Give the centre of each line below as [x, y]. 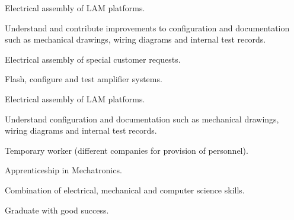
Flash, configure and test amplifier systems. [84, 79]
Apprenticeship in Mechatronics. [63, 170]
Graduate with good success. [57, 210]
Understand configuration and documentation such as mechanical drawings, [142, 119]
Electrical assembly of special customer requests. [93, 59]
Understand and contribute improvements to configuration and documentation [147, 27]
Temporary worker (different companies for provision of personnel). [127, 150]
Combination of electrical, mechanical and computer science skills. [125, 190]
